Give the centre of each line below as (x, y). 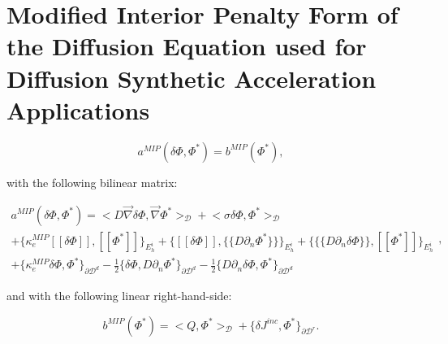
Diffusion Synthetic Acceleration (192, 78)
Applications (78, 109)
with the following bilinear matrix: (92, 182)
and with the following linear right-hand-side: (119, 296)
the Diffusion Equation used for (187, 46)
